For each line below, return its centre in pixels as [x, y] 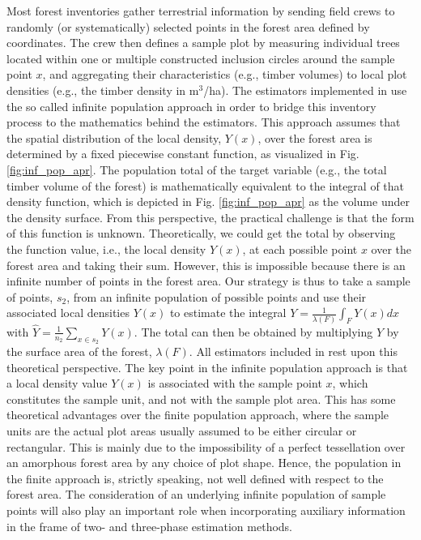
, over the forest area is [315, 137]
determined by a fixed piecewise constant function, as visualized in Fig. [183, 154]
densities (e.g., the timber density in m [103, 90]
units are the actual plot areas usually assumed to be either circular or [182, 430]
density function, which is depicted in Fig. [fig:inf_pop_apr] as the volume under [208, 201]
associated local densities [68, 313]
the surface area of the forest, [79, 351]
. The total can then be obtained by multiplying [253, 331]
